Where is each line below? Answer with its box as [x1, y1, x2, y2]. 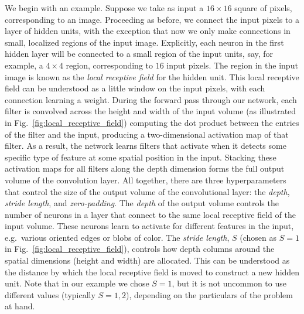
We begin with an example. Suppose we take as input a [5, 2, 204, 13]
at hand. [5, 300, 35, 312]
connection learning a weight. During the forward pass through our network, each [5, 93, 297, 105]
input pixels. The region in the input [166, 59, 298, 71]
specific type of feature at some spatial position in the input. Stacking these [5, 151, 276, 163]
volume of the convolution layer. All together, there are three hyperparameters [5, 173, 286, 186]
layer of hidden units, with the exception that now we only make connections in [5, 25, 291, 37]
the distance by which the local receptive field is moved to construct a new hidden [5, 265, 300, 278]
